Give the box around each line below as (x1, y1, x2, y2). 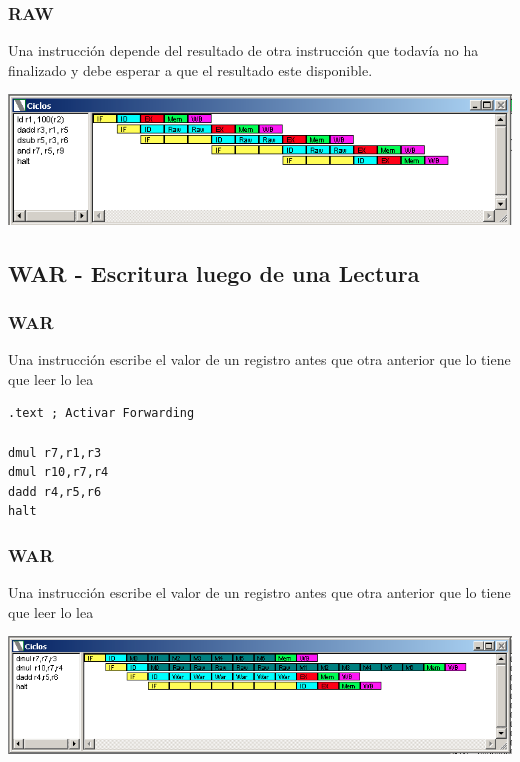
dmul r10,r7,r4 (8, 465, 109, 480)
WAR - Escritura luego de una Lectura (8, 257, 420, 288)
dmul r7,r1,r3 (8, 445, 102, 460)
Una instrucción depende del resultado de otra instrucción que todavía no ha (8, 40, 479, 61)
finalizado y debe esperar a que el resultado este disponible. (8, 59, 373, 80)
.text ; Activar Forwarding (8, 406, 195, 421)
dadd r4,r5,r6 (8, 484, 102, 499)
